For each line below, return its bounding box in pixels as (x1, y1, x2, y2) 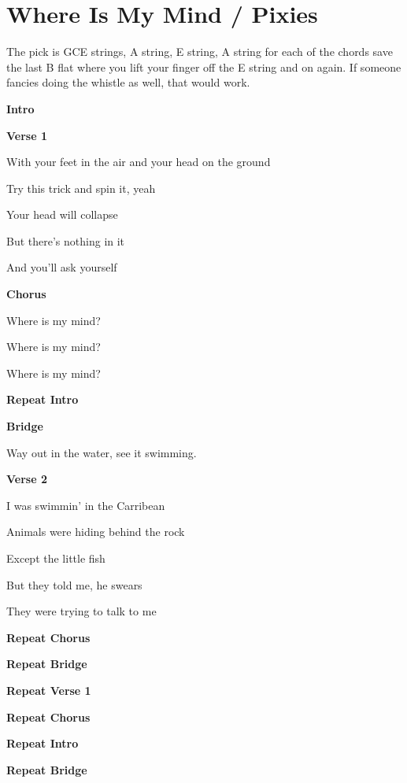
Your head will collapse (6, 206, 118, 223)
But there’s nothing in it (6, 232, 125, 249)
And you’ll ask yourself (6, 259, 117, 275)
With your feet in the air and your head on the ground (6, 153, 271, 170)
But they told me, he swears (6, 576, 142, 593)
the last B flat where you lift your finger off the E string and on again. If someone (6, 58, 401, 75)
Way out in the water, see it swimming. (6, 444, 197, 460)
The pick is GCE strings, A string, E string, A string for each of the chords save (6, 43, 393, 60)
